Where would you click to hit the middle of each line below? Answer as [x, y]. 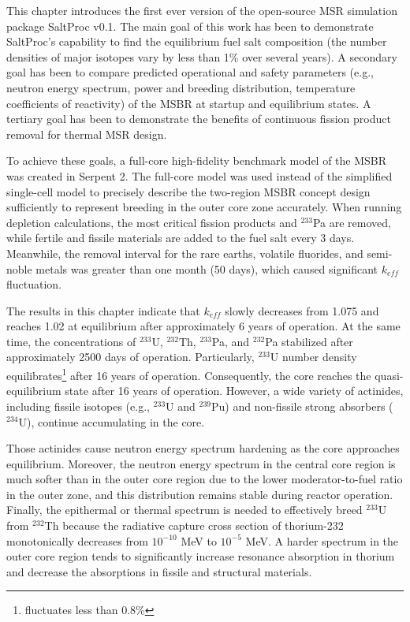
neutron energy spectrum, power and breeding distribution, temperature [181, 87]
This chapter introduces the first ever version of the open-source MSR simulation [202, 10]
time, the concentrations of [71, 341]
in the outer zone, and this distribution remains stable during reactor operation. [200, 494]
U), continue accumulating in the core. [112, 421]
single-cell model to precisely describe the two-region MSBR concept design [188, 191]
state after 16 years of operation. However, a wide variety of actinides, [234, 391]
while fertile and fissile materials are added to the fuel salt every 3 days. [181, 238]
